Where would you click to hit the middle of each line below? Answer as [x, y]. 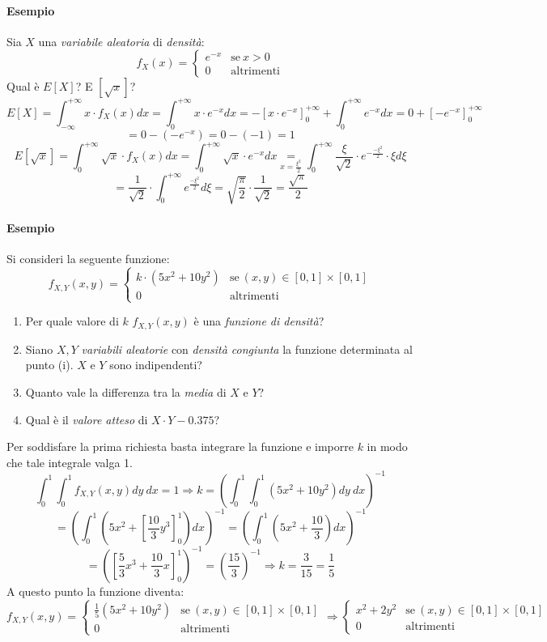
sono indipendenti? [156, 365]
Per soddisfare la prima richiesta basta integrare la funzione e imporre [180, 446]
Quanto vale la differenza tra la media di [126, 392]
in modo [387, 446]
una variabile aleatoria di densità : [121, 41]
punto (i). [49, 365]
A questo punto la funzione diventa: [95, 591]
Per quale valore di [72, 321]
